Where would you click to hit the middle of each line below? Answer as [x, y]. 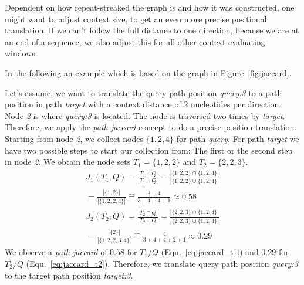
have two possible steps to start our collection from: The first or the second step [149, 150]
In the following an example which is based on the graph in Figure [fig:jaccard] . [148, 72]
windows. [21, 53]
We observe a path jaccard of [56, 252]
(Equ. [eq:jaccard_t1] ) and [210, 252]
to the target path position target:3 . [69, 275]
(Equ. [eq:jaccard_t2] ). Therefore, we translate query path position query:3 [162, 263]
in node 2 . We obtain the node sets [68, 162]
